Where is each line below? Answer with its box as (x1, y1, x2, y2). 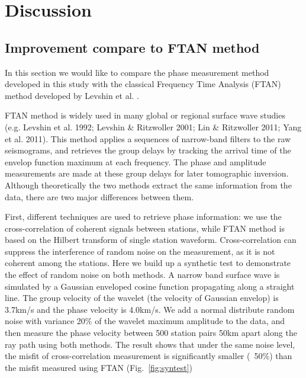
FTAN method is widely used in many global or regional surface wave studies (5, 109, 285, 121)
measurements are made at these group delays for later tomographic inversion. (5, 167, 289, 180)
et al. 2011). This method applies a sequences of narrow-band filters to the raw (5, 132, 291, 145)
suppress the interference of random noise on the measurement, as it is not (5, 245, 275, 257)
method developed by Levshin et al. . (5, 89, 139, 101)
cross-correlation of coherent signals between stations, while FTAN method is (5, 222, 285, 234)
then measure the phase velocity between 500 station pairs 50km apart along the (5, 326, 297, 339)
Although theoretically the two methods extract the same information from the (5, 178, 292, 191)
